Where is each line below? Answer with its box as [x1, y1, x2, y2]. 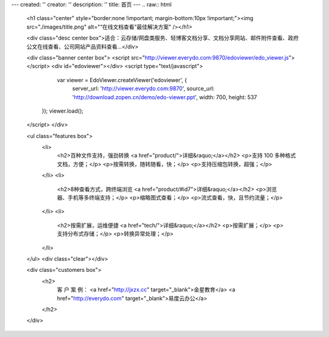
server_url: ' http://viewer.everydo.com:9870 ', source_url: [72, 85, 215, 92]
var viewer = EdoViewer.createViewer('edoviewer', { [57, 76, 187, 83]
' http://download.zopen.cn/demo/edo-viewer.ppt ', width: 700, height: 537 [72, 93, 257, 100]
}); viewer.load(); [41, 107, 83, 114]
